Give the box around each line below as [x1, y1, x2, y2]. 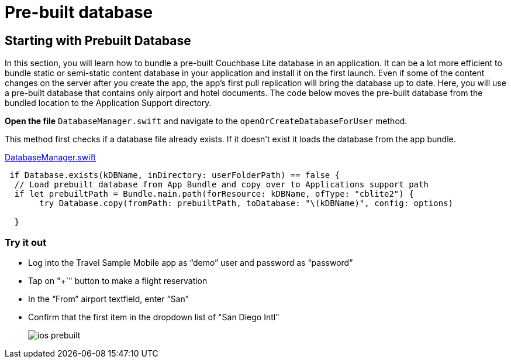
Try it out [5, 236, 47, 248]
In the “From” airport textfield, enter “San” [28, 293, 189, 304]
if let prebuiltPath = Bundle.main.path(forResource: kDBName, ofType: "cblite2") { [14, 189, 414, 199]
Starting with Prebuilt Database [5, 33, 191, 48]
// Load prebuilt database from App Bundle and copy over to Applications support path [14, 180, 429, 190]
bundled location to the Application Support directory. [5, 98, 212, 108]
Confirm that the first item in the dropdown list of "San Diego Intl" [28, 311, 279, 322]
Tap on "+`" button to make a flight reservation [28, 275, 208, 286]
